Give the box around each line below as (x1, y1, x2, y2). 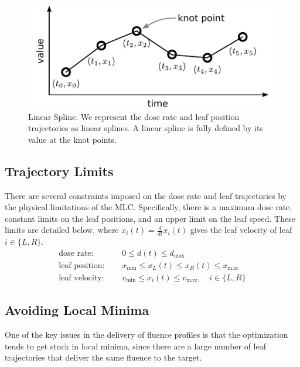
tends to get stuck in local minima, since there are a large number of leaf (5, 339, 267, 352)
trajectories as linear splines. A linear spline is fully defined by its (28, 122, 263, 134)
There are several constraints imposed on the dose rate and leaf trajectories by (5, 189, 287, 201)
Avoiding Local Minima (5, 301, 149, 319)
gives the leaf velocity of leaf (190, 224, 292, 236)
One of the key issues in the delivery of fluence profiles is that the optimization (5, 328, 288, 341)
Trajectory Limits (5, 162, 114, 180)
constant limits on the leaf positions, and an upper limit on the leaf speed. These (5, 212, 295, 224)
